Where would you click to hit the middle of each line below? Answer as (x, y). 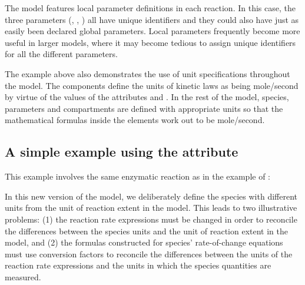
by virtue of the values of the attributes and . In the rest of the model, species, (147, 97)
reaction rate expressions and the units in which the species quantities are (138, 265)
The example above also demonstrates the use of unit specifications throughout (147, 73)
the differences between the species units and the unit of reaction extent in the (147, 231)
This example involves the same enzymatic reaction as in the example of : (137, 176)
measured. (23, 276)
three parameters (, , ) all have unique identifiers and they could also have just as (152, 19)
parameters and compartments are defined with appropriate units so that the (144, 108)
